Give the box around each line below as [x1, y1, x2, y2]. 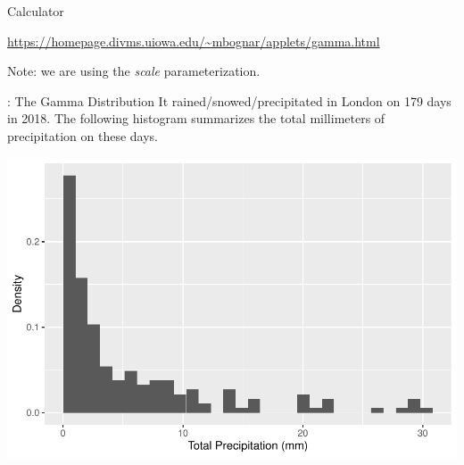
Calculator [7, 2, 64, 20]
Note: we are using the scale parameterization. [7, 62, 261, 80]
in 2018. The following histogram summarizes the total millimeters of [7, 109, 385, 128]
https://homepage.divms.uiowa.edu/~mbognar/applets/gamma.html [7, 31, 380, 50]
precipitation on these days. [7, 126, 158, 145]
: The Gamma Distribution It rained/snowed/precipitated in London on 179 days [7, 91, 452, 110]
